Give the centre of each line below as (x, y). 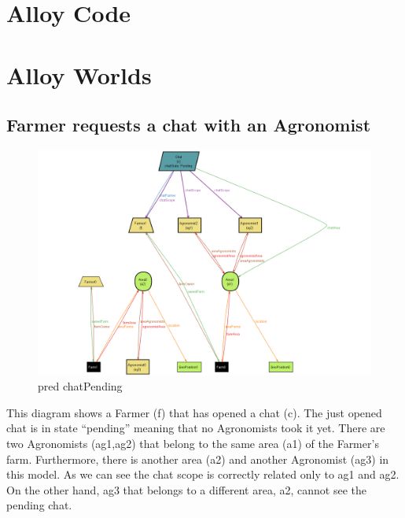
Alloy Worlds (79, 74)
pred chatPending (80, 386)
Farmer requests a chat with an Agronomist (189, 125)
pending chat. (39, 505)
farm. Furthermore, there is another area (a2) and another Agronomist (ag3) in (198, 459)
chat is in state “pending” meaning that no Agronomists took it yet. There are (196, 428)
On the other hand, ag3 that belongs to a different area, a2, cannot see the (186, 489)
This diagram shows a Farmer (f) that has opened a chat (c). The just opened (194, 412)
